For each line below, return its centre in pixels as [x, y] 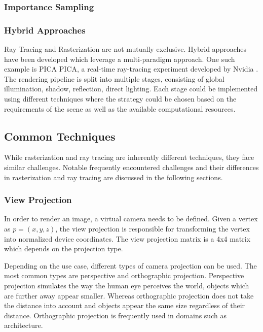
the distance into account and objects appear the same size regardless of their [125, 305]
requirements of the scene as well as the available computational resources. [120, 108]
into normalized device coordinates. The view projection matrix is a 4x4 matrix [127, 238]
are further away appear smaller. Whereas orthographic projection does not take [129, 295]
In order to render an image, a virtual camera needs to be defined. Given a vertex [131, 219]
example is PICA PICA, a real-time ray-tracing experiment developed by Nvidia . [131, 69]
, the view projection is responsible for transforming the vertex [153, 229]
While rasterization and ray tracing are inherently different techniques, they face [129, 157]
